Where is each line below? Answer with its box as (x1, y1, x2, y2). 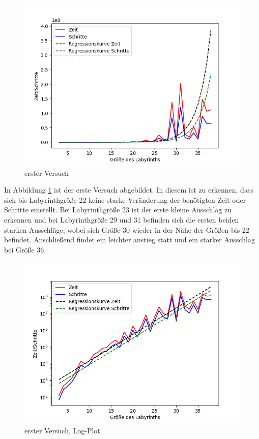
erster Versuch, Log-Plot (24, 425, 100, 435)
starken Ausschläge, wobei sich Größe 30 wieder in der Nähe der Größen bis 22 (4, 224, 249, 235)
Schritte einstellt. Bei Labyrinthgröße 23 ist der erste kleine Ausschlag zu (4, 204, 232, 215)
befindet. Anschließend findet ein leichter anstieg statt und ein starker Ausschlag (4, 234, 255, 245)
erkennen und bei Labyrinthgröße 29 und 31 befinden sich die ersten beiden (4, 214, 239, 225)
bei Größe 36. (4, 244, 46, 255)
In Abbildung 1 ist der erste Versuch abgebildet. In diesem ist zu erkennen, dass (4, 184, 253, 195)
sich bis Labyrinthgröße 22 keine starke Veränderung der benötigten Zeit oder (4, 194, 246, 205)
